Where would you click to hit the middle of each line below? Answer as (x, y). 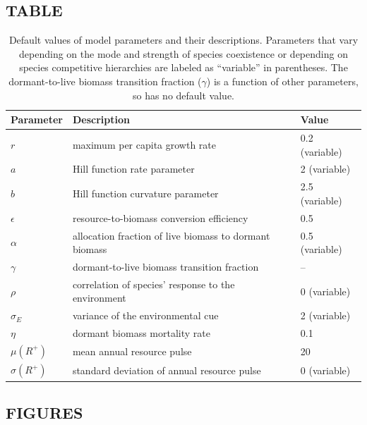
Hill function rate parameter (133, 169)
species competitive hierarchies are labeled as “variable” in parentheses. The (183, 67)
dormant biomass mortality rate (142, 333)
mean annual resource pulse (132, 351)
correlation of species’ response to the (154, 284)
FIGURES (44, 413)
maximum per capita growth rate (144, 144)
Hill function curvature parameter (145, 193)
